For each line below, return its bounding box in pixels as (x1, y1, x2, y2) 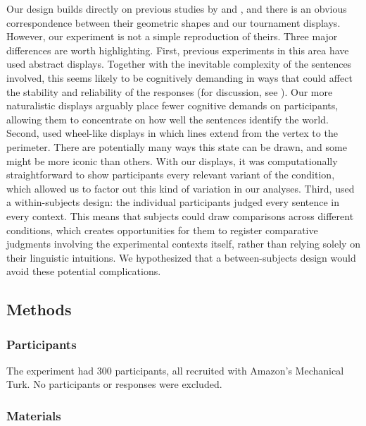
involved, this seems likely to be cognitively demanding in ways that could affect (6, 70, 353, 85)
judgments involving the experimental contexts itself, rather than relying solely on (6, 236, 360, 251)
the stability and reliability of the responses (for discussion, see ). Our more (6, 84, 333, 99)
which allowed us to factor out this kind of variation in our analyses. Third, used (6, 181, 355, 195)
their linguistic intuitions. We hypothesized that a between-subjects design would (6, 250, 356, 264)
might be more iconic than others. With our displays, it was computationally (6, 153, 338, 168)
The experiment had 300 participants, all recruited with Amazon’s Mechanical (6, 363, 344, 377)
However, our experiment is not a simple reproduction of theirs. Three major (6, 29, 338, 44)
